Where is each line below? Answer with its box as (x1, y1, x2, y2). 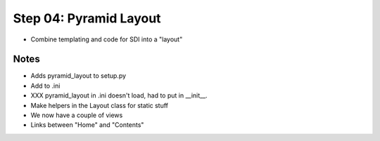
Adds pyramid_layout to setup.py (30, 72, 127, 80)
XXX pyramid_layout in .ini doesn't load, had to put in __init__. (30, 91, 208, 100)
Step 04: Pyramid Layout (13, 11, 161, 26)
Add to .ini (30, 81, 61, 90)
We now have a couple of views (30, 111, 123, 119)
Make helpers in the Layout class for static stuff (30, 101, 169, 109)
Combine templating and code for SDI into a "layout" (30, 35, 183, 43)
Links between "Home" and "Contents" (30, 121, 144, 129)
